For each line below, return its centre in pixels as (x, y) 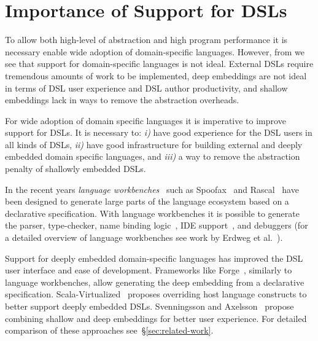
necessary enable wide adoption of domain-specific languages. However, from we (155, 51)
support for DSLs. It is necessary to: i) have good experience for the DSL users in (159, 132)
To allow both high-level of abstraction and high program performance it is (146, 40)
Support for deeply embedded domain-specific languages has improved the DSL (154, 258)
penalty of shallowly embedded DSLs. (76, 169)
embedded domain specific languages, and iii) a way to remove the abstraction (153, 156)
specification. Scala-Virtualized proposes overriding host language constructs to (156, 294)
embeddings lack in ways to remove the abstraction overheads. (122, 100)
